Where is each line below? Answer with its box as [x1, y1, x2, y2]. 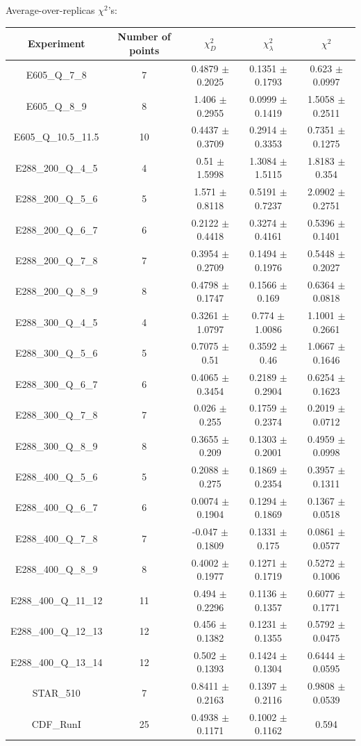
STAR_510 [32, 686, 81, 700]
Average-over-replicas [6, 3, 95, 17]
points [129, 42, 160, 57]
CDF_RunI [31, 716, 81, 731]
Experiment [27, 35, 85, 50]
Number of [117, 29, 171, 44]
